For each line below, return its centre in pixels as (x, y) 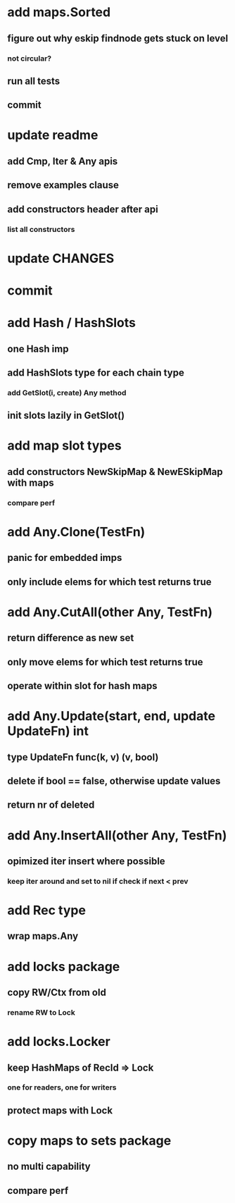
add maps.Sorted (59, 12)
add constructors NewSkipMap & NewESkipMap (115, 472)
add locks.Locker (59, 1042)
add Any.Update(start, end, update (112, 716)
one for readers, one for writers (62, 1087)
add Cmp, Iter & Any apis (63, 161)
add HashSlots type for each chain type (96, 372)
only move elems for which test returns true (105, 662)
